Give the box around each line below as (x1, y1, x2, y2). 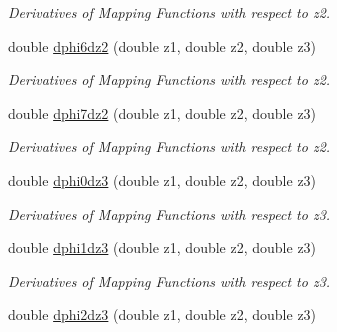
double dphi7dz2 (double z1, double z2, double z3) (8, 102, 317, 123)
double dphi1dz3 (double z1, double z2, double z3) (8, 237, 317, 258)
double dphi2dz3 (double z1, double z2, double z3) (8, 304, 317, 325)
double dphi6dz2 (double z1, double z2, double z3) (8, 35, 317, 56)
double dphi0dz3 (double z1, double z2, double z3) (8, 169, 317, 190)
